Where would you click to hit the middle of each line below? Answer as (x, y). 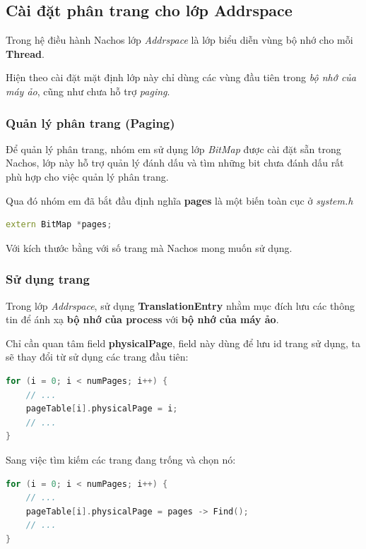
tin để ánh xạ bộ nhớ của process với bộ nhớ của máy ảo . (142, 319)
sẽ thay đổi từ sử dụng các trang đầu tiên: (97, 357)
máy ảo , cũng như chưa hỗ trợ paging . (88, 91)
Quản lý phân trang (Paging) (90, 122)
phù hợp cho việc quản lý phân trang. (87, 176)
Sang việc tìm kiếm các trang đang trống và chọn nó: (121, 459)
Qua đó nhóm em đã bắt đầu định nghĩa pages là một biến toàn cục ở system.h (179, 200)
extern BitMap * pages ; (59, 225)
